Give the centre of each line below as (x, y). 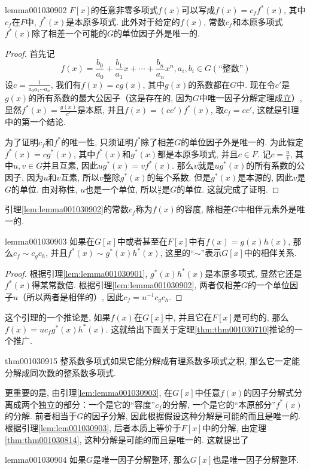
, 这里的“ (177, 253)
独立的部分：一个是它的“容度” (97, 404)
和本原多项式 (258, 21)
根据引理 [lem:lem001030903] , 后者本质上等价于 (93, 428)
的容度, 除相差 (203, 209)
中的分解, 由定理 (235, 428)
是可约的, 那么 (261, 317)
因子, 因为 (24, 177)
